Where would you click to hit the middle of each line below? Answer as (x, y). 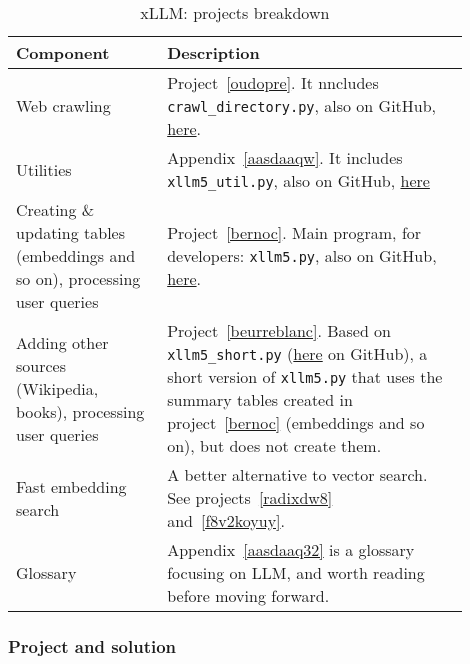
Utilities (44, 169)
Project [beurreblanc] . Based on (279, 330)
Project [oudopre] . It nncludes (273, 82)
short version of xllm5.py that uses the (305, 376)
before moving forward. (248, 595)
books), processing (80, 411)
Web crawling (63, 105)
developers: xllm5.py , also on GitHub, (302, 255)
